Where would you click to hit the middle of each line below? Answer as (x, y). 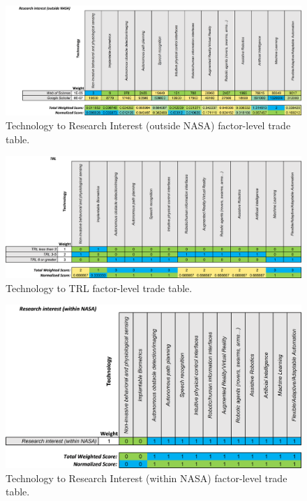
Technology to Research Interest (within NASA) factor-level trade (147, 478)
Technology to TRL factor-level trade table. (99, 288)
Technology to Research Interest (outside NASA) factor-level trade (148, 125)
